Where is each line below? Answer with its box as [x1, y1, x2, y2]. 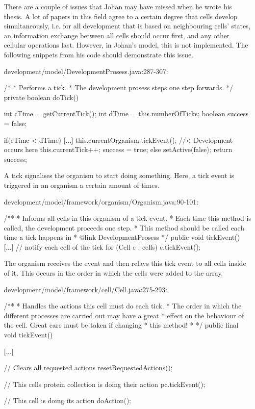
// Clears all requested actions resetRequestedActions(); [4, 362, 173, 373]
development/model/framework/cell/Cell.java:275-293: [4, 284, 167, 294]
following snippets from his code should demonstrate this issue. [4, 49, 194, 59]
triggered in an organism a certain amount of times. [4, 179, 159, 190]
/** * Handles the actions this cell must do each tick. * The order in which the [4, 301, 242, 311]
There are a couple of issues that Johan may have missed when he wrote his [4, 1, 232, 11]
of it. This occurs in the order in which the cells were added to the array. [4, 268, 223, 278]
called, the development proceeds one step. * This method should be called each [4, 222, 244, 232]
